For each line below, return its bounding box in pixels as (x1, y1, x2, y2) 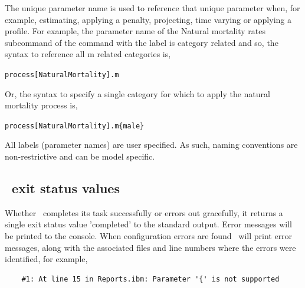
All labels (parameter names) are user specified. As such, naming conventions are (5, 138, 298, 151)
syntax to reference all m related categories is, (5, 48, 171, 60)
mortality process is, (5, 99, 78, 111)
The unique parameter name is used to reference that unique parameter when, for (5, 2, 300, 14)
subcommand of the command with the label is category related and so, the (5, 36, 278, 48)
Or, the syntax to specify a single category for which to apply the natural (5, 87, 270, 100)
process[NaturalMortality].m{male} (5, 121, 145, 130)
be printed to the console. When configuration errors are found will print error (5, 230, 293, 242)
